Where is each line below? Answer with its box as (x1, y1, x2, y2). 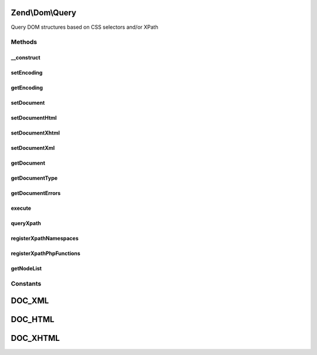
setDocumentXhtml (11, 129, 60, 136)
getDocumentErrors (11, 190, 61, 197)
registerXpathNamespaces (11, 235, 79, 242)
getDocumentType (11, 175, 58, 182)
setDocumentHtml (11, 115, 57, 122)
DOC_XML (11, 296, 49, 306)
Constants (11, 279, 42, 287)
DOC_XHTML (11, 333, 60, 343)
